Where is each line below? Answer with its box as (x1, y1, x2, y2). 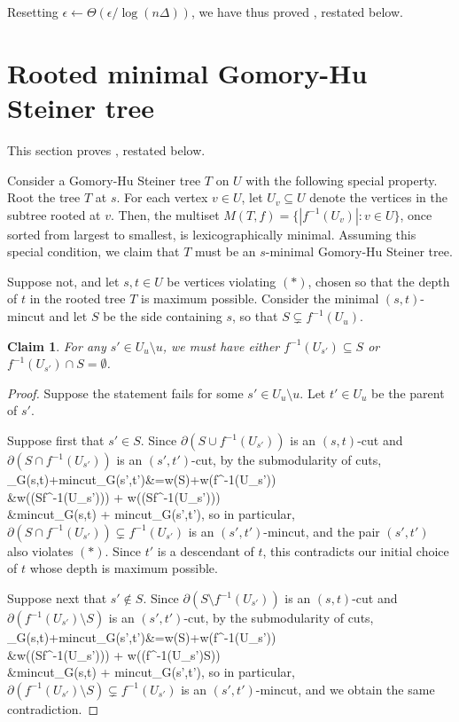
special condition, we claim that (7, 242, 180, 261)
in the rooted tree (29, 289, 126, 308)
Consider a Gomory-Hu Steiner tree (7, 170, 201, 189)
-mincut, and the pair (263, 522, 380, 540)
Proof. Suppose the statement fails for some (7, 383, 244, 402)
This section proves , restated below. (7, 140, 206, 159)
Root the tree (7, 188, 81, 207)
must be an (195, 242, 256, 261)
